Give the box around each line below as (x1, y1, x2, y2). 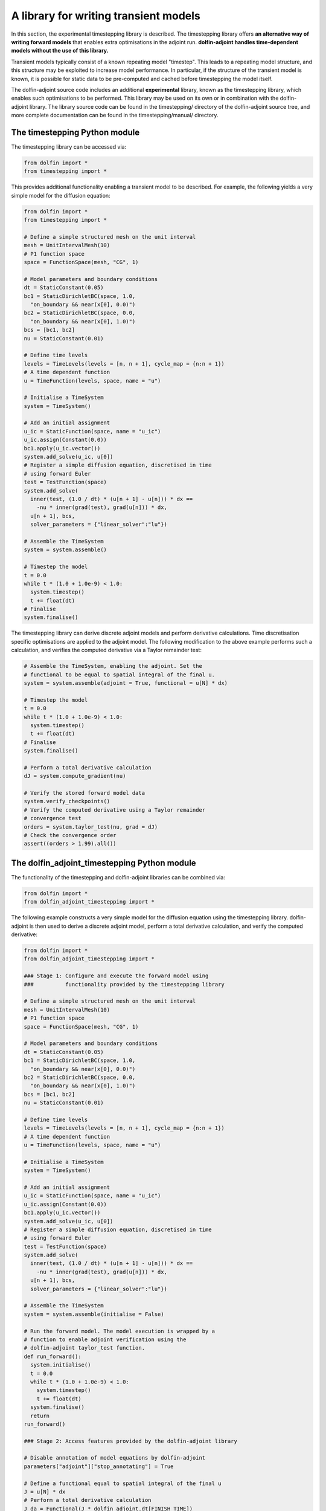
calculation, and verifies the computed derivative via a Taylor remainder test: (11, 647, 202, 654)
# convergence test (24, 815, 81, 822)
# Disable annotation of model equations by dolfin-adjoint (24, 1454, 206, 1461)
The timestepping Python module (11, 127, 140, 137)
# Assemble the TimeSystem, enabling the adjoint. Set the (24, 662, 202, 670)
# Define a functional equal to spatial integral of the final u (24, 1480, 222, 1487)
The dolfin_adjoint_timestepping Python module (11, 858, 196, 868)
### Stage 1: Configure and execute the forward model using (24, 972, 209, 979)
